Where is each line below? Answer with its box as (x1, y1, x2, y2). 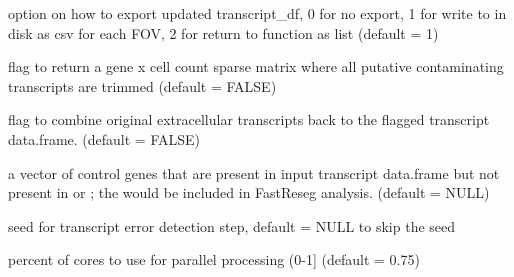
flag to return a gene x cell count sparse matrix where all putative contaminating (8, 56, 504, 77)
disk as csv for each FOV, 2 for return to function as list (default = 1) (8, 22, 439, 43)
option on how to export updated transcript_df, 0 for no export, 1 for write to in (8, 3, 507, 23)
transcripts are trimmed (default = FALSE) (8, 75, 277, 96)
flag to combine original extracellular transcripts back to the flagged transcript (8, 109, 490, 130)
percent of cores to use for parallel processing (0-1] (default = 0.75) (8, 249, 420, 270)
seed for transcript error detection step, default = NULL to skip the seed (8, 215, 456, 236)
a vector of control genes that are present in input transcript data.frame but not (8, 162, 500, 183)
